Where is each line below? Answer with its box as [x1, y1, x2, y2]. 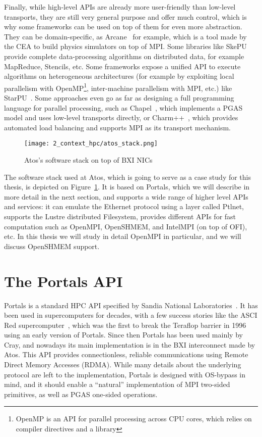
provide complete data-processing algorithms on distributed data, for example [4, 51, 244, 61]
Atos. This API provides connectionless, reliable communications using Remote [4, 349, 248, 360]
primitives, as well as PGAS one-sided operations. [4, 389, 158, 399]
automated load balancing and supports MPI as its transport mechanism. [4, 122, 231, 132]
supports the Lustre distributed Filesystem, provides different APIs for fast [4, 211, 236, 221]
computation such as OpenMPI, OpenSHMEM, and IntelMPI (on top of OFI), [4, 221, 247, 231]
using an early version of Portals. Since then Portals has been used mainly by [4, 329, 243, 340]
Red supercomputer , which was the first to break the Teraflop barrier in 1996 [4, 319, 246, 330]
